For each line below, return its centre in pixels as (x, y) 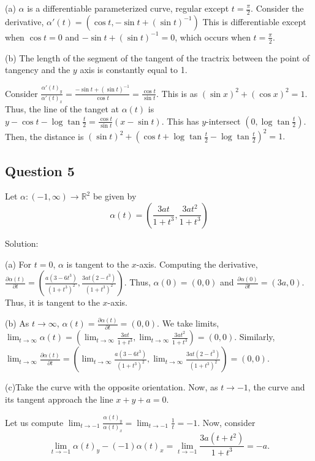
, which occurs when (213, 37)
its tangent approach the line (59, 399)
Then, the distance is (44, 136)
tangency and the (38, 70)
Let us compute (34, 422)
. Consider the (277, 8)
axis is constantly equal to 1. (134, 70)
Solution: (22, 243)
